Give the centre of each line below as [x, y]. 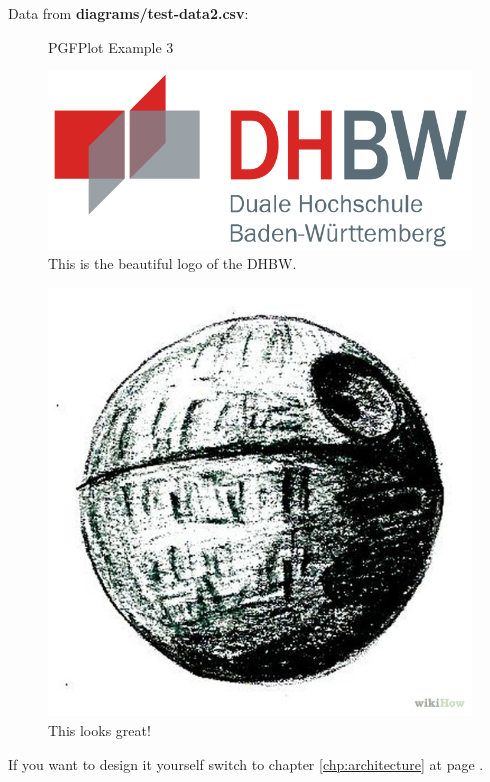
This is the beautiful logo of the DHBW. [172, 263]
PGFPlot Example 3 [111, 46]
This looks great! [99, 730]
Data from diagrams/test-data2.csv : [128, 13]
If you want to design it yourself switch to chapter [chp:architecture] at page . [246, 763]
